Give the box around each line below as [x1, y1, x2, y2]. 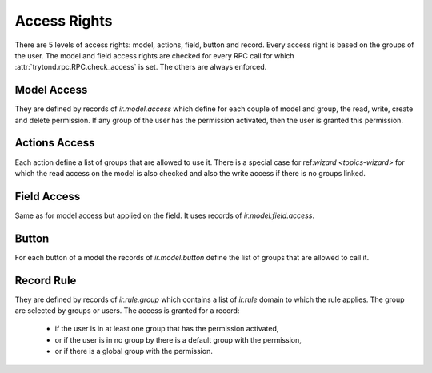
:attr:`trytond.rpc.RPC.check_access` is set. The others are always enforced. [14, 62, 267, 72]
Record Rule [14, 273, 77, 287]
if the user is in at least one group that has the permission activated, [54, 324, 279, 334]
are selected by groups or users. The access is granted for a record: [14, 306, 240, 315]
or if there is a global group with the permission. [54, 347, 214, 356]
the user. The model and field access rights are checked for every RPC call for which [14, 50, 295, 60]
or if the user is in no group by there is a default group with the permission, [54, 335, 302, 344]
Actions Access [14, 136, 95, 150]
